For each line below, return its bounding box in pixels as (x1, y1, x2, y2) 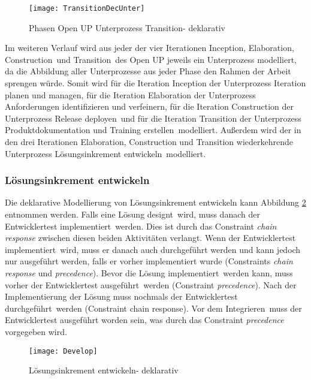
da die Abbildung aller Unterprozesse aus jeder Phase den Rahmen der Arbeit (5, 65, 291, 77)
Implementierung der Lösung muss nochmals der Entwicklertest (5, 290, 238, 303)
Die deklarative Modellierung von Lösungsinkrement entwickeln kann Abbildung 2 (5, 196, 306, 209)
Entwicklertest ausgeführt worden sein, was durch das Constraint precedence (5, 313, 284, 326)
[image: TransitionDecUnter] (29, 4, 145, 13)
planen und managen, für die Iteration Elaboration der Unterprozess (5, 88, 256, 101)
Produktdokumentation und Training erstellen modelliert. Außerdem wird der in (5, 123, 301, 136)
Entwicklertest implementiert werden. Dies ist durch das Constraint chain (5, 219, 277, 232)
